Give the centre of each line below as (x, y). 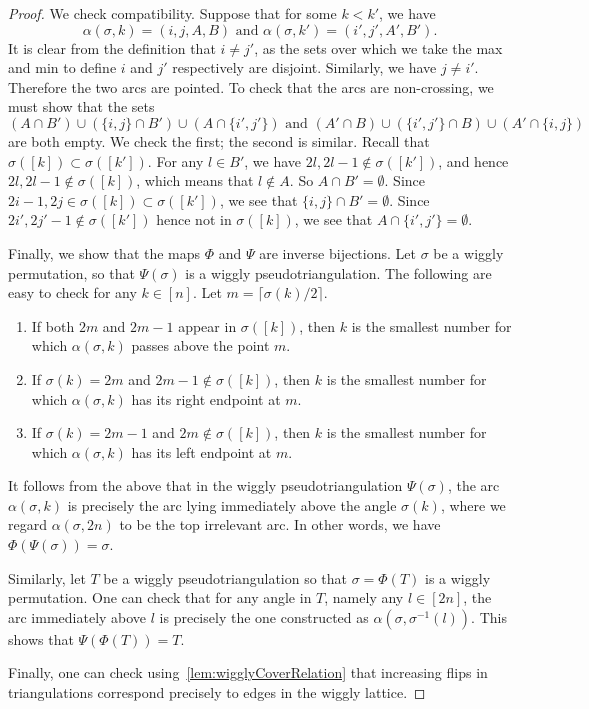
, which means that (195, 180)
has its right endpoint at (206, 398)
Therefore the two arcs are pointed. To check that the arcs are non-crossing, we (251, 86)
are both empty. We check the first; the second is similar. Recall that (219, 140)
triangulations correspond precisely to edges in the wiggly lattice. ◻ (217, 692)
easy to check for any (72, 292)
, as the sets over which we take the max (378, 47)
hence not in (194, 219)
